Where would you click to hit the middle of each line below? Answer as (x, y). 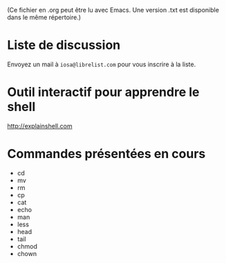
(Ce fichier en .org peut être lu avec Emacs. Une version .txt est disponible (113, 10)
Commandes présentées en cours (106, 154)
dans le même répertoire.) (44, 17)
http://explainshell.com (40, 126)
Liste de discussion (64, 45)
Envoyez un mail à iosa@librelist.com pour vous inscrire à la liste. (102, 64)
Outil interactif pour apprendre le (103, 92)
